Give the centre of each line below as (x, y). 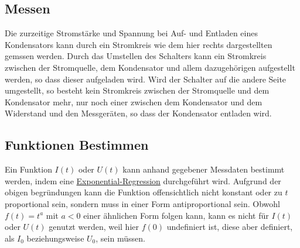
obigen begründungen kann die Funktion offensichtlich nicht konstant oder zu (144, 192)
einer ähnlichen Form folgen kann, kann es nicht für (176, 215)
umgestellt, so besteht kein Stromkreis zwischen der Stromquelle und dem (137, 90)
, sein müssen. (120, 238)
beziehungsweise (55, 238)
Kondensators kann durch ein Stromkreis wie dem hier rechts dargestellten (139, 44)
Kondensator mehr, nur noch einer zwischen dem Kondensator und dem (134, 101)
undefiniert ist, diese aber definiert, (230, 227)
